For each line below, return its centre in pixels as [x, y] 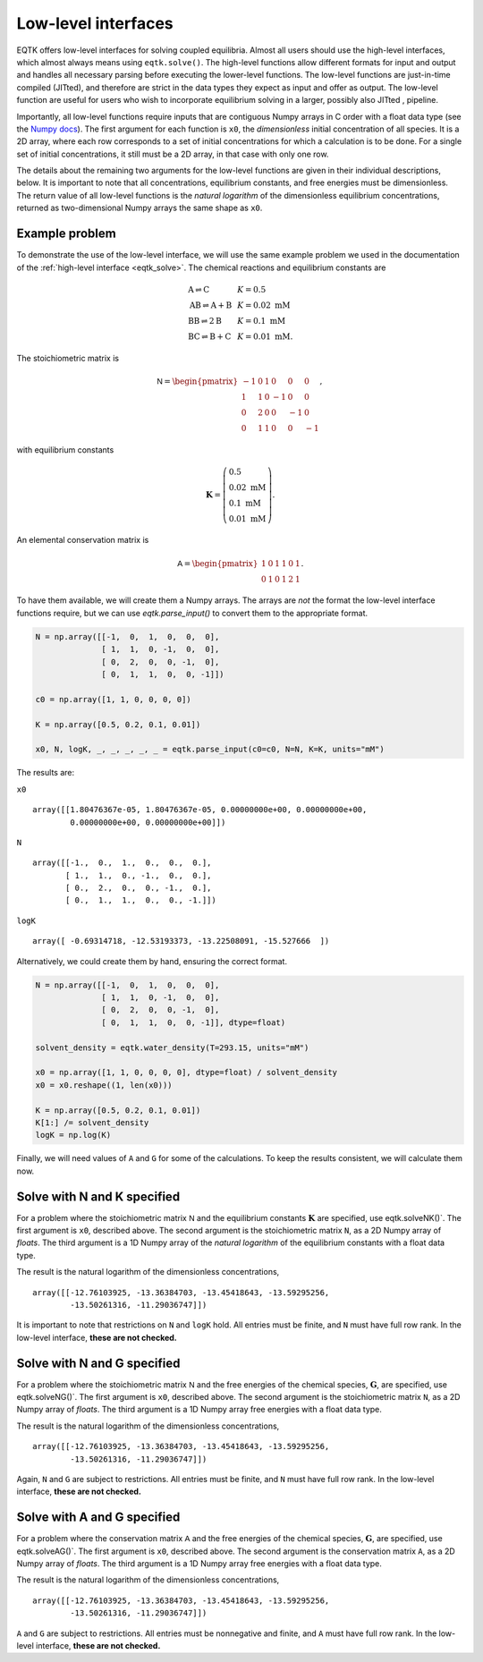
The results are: [46, 773]
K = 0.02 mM [264, 305]
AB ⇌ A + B [211, 305]
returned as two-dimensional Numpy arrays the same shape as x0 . [140, 208]
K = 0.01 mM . [265, 336]
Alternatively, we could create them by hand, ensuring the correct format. [152, 961]
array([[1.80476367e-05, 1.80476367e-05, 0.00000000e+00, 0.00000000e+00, [200, 810]
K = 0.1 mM [262, 321]
